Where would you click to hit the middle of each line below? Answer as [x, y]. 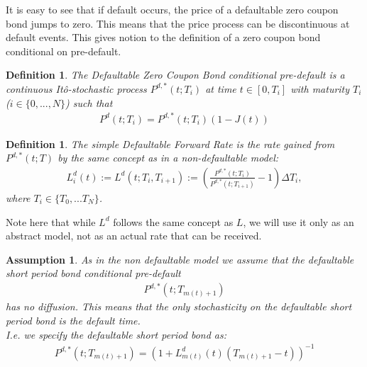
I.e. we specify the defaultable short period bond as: [116, 334]
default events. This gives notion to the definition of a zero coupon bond [163, 37]
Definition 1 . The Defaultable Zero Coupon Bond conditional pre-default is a [175, 75]
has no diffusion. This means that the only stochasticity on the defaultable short [179, 306]
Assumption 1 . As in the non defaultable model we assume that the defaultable [180, 259]
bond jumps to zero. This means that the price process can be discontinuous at [178, 23]
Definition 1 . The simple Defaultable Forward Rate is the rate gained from [170, 143]
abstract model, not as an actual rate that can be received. [134, 236]
